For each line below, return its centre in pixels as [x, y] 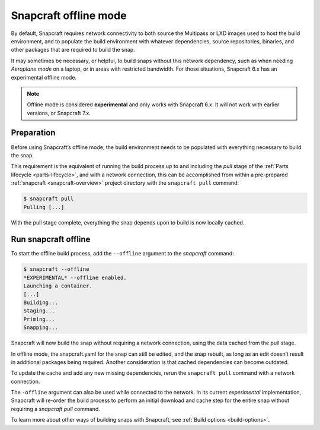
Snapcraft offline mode [69, 15]
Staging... [39, 311]
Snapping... [41, 328]
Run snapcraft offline [51, 240]
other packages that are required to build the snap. [73, 50]
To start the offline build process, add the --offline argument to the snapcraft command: [122, 254]
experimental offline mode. [44, 77]
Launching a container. [58, 286]
